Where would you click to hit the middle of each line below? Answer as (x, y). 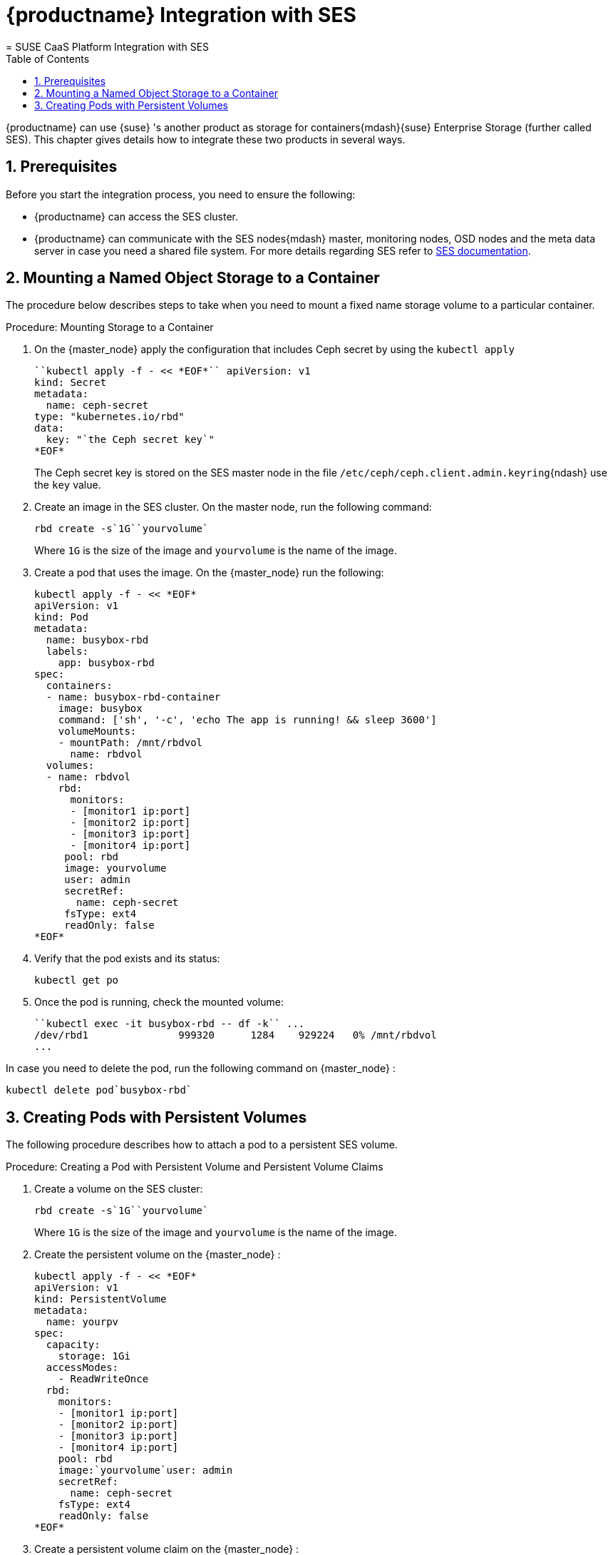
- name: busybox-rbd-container (133, 697)
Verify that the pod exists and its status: (127, 959)
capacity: (73, 1345)
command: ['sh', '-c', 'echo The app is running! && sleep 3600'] (247, 720)
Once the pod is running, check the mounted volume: (159, 1002)
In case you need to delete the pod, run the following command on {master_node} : (201, 1069)
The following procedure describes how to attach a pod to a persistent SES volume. (202, 1145)
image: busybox (100, 709)
